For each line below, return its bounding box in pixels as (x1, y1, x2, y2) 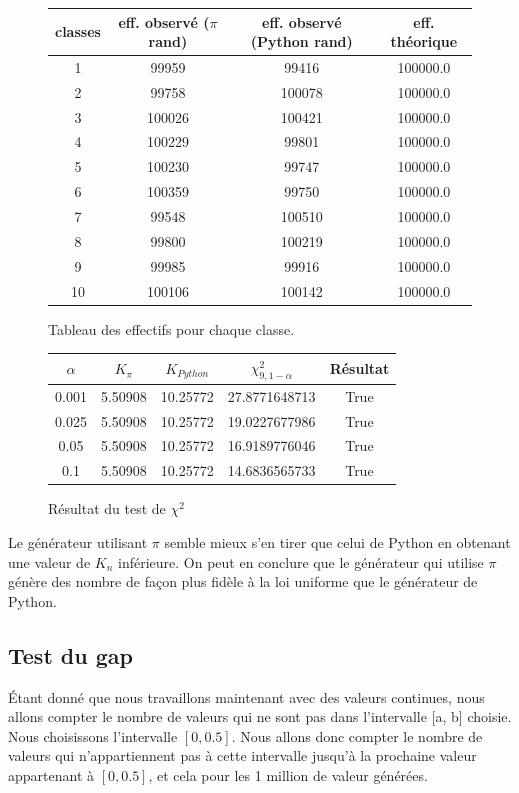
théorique (390, 31, 458, 52)
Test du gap (8, 639, 133, 670)
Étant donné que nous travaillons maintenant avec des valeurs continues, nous (8, 686, 485, 707)
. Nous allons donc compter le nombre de (231, 725, 483, 746)
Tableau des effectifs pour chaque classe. (48, 318, 295, 339)
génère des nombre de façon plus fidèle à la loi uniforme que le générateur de (8, 571, 478, 592)
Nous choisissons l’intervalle (8, 725, 178, 746)
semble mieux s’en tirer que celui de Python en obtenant (164, 531, 511, 552)
